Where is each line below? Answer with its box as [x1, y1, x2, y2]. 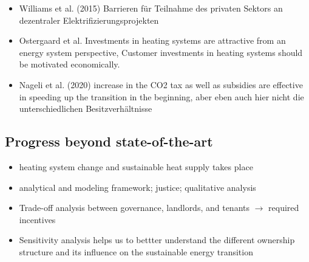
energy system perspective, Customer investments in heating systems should [19, 46, 303, 58]
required [268, 201, 299, 214]
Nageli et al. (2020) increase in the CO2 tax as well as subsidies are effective [19, 78, 303, 91]
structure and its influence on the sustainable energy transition [19, 245, 253, 258]
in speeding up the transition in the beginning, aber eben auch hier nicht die [19, 90, 304, 103]
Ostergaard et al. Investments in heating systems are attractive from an [19, 34, 286, 47]
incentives [19, 213, 56, 226]
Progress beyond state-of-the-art [5, 132, 213, 151]
